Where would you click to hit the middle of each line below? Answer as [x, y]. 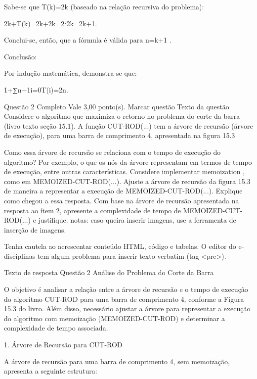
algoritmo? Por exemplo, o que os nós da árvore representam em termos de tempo [128, 162]
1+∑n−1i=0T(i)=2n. [36, 89]
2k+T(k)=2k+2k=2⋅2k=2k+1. [51, 23]
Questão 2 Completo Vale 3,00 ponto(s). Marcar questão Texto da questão [117, 106]
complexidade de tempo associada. [56, 328]
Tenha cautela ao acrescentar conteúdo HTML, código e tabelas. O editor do [120, 246]
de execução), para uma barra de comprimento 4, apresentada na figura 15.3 [120, 135]
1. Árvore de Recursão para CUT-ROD [63, 345]
